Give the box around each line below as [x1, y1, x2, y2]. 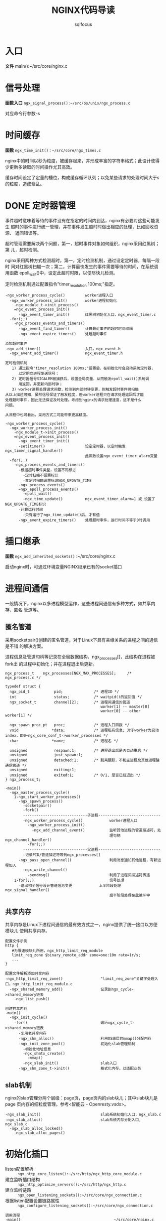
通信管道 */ [5, 763, 27, 768]
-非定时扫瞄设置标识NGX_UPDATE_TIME [23, 478, 92, 483]
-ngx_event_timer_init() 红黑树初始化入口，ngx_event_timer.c [18, 312, 156, 317]
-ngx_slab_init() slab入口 [23, 1061, 117, 1066]
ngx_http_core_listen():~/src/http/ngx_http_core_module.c [17, 1172, 142, 1177]
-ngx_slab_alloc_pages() [14, 1130, 65, 1136]
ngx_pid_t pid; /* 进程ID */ [9, 689, 119, 694]
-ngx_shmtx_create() [23, 1051, 65, 1056]
